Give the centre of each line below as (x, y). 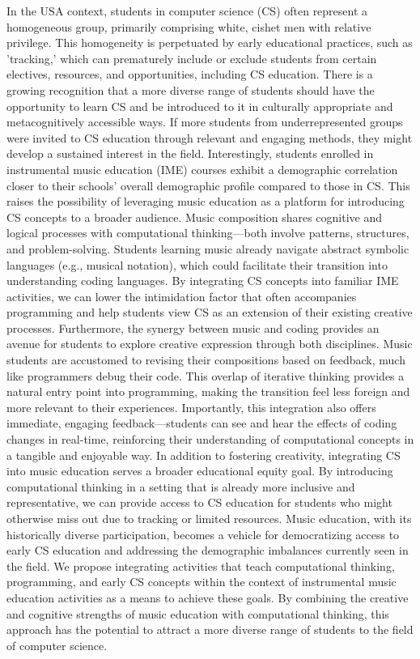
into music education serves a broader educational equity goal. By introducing (200, 471)
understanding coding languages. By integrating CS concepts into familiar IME (203, 281)
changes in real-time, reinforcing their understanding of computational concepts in (210, 439)
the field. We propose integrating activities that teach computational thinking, (201, 565)
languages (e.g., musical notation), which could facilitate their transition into (197, 264)
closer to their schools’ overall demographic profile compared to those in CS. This (208, 185)
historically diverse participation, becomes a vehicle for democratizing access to (203, 534)
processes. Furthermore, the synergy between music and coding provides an (193, 327)
